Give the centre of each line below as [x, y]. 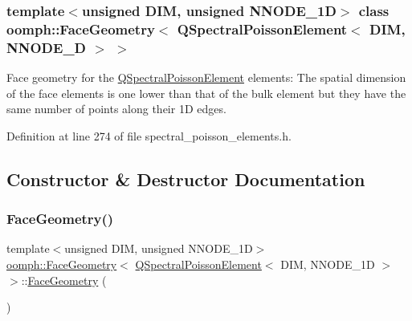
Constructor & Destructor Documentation [186, 179]
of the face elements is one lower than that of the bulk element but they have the [206, 93]
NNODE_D [47, 47]
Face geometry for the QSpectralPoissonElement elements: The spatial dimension [206, 77]
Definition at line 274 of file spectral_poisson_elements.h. [149, 135]
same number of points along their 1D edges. [116, 109]
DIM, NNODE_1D [328, 264]
